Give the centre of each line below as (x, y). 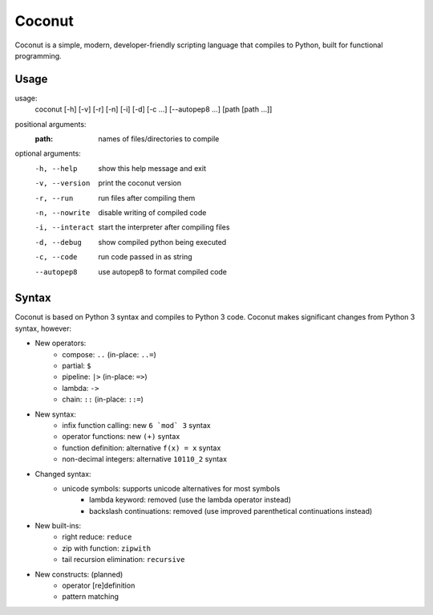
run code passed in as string (145, 257)
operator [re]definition (99, 585)
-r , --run (54, 198)
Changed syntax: (63, 474)
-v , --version (63, 183)
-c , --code (56, 257)
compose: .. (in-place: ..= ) (109, 354)
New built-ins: (58, 526)
